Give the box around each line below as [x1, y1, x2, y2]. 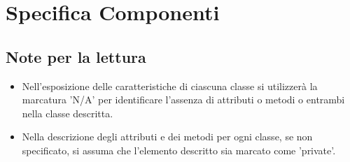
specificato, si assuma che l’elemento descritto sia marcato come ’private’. [22, 142, 336, 157]
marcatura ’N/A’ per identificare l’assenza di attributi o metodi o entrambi [22, 92, 345, 107]
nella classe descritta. [22, 105, 113, 120]
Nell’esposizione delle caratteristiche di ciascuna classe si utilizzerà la [22, 78, 318, 93]
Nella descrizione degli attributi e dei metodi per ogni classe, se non [22, 129, 313, 144]
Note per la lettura [6, 45, 146, 67]
